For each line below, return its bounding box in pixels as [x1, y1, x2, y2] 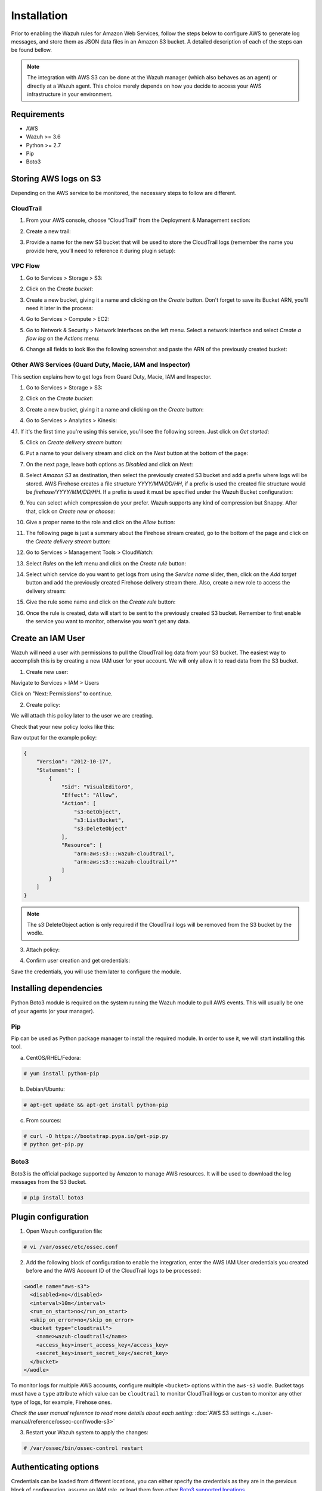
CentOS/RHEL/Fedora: [26, 1054, 81, 1061]
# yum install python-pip [23, 1070, 100, 1077]
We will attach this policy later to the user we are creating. [11, 712, 153, 719]
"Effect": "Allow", [61, 791, 119, 799]
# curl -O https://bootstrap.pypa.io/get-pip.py [23, 1133, 169, 1139]
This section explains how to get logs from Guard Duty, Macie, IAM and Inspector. [11, 373, 212, 380]
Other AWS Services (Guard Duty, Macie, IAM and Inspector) [11, 361, 191, 369]
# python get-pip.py [23, 1141, 83, 1148]
